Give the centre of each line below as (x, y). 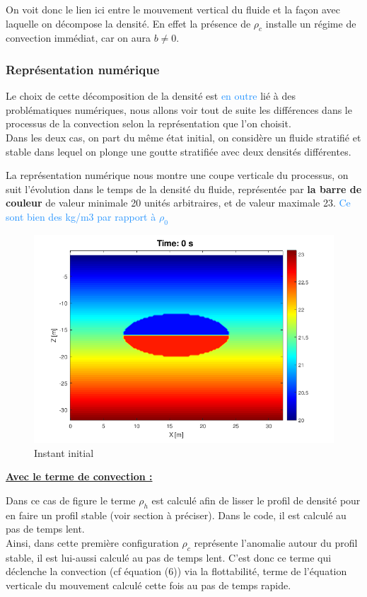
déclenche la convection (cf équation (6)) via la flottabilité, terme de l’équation (176, 571)
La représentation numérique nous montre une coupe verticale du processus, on (177, 175)
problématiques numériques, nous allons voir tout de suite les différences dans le (179, 109)
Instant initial (64, 452)
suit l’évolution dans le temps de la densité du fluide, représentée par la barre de (184, 189)
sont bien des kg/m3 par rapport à (81, 216)
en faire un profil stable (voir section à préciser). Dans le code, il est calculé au (176, 515)
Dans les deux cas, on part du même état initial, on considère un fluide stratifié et (183, 137)
